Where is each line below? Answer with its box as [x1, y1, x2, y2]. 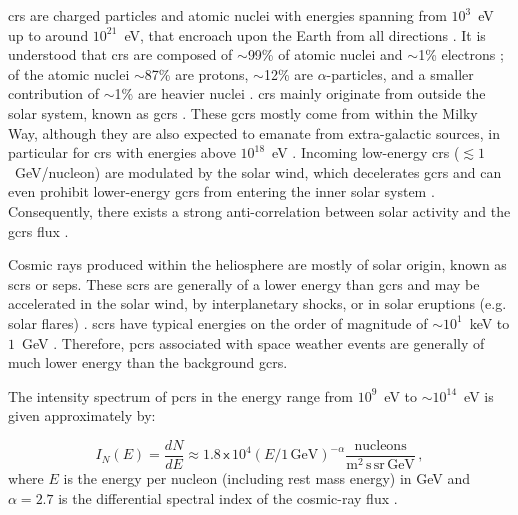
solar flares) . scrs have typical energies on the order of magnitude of [8, 312, 428, 333]
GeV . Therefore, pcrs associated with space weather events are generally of [21, 332, 485, 353]
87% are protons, [144, 63, 249, 84]
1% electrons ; [418, 44, 504, 65]
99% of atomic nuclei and [247, 44, 403, 65]
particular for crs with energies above [8, 142, 236, 163]
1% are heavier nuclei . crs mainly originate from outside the [114, 83, 486, 104]
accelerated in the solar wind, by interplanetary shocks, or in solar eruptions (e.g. [8, 293, 507, 314]
